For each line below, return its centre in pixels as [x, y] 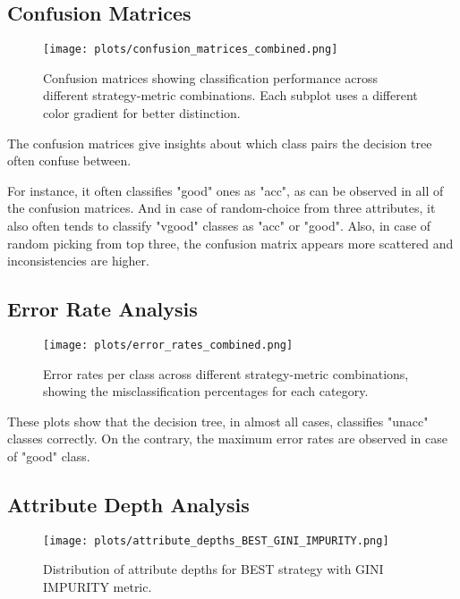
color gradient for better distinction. [142, 113]
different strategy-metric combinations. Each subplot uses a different [230, 95]
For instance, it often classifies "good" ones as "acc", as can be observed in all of [226, 190]
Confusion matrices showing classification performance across [211, 77]
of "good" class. [49, 456]
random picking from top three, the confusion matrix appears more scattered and [230, 243]
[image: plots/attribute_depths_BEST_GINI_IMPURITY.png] [216, 540]
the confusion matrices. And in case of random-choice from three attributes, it [221, 208]
